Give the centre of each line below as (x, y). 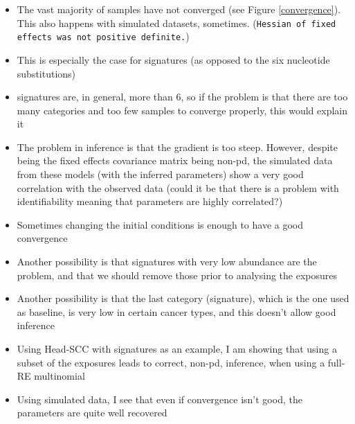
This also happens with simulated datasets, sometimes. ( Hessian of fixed (176, 23)
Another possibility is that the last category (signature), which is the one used (183, 298)
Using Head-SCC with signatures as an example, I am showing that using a (177, 348)
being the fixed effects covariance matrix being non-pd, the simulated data (175, 160)
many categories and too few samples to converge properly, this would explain (182, 110)
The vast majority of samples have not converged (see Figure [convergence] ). (179, 9)
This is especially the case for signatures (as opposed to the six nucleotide (173, 59)
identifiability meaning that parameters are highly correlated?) (150, 201)
